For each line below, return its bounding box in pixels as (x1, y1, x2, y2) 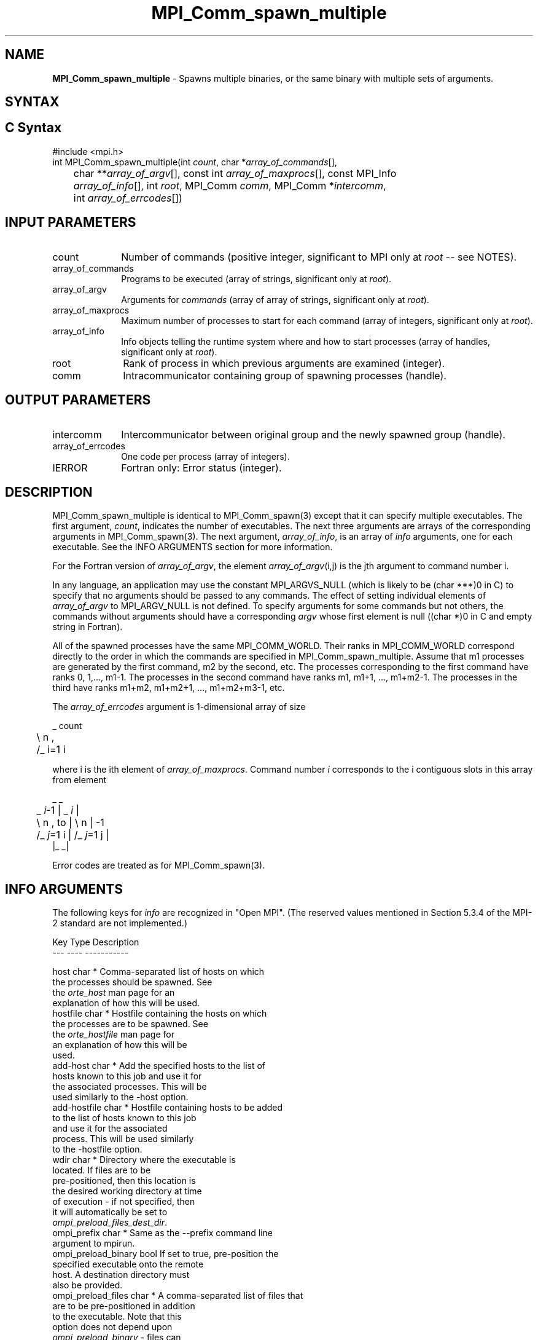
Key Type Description (52, 937, 139, 948)
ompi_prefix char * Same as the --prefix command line (52, 1228, 273, 1239)
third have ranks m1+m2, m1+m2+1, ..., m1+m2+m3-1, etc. (52, 682, 285, 693)
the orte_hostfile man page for (52, 1029, 174, 1040)
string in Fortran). (52, 621, 123, 633)
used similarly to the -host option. (52, 1092, 189, 1103)
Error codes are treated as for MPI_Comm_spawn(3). (52, 860, 265, 871)
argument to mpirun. (52, 1238, 135, 1249)
